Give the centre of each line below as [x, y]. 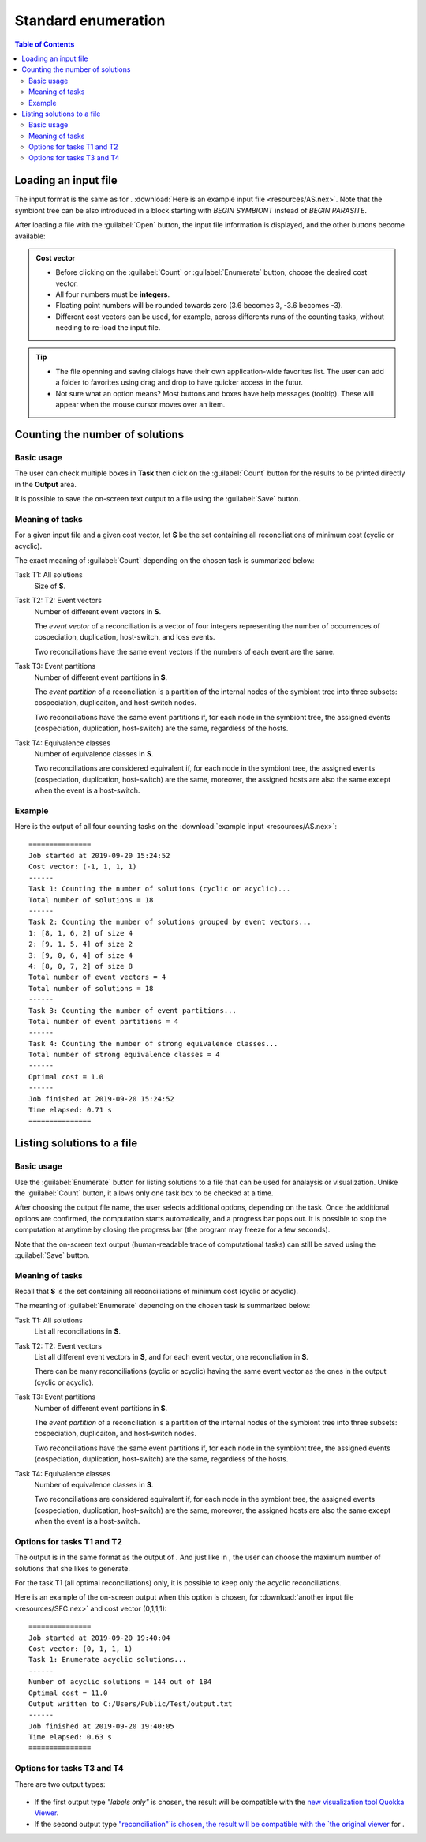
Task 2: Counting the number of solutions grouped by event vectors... [170, 922]
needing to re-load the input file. [108, 328]
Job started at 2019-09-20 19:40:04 [99, 1638]
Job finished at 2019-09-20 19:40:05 [102, 1726]
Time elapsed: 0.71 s [70, 1110]
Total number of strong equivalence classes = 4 [124, 1055]
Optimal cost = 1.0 [66, 1077]
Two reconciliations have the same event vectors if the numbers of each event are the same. [185, 651]
